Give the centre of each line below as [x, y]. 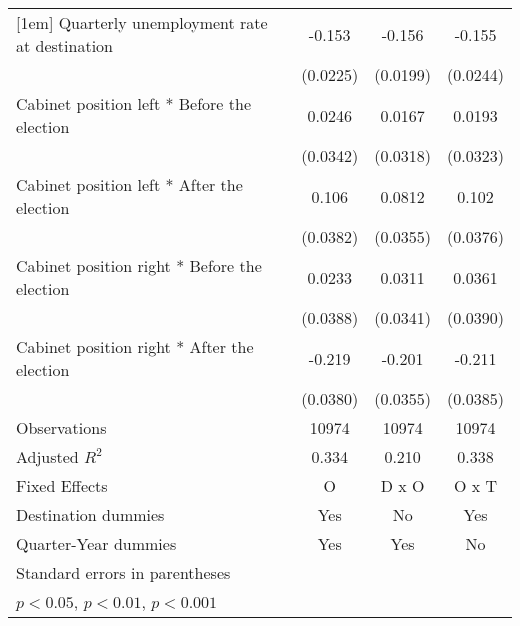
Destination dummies [90, 514]
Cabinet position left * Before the [134, 103]
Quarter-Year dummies [96, 543]
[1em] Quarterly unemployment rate [142, 22]
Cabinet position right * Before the [139, 265]
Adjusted [47, 456]
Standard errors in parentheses [123, 572]
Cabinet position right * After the [135, 346]
